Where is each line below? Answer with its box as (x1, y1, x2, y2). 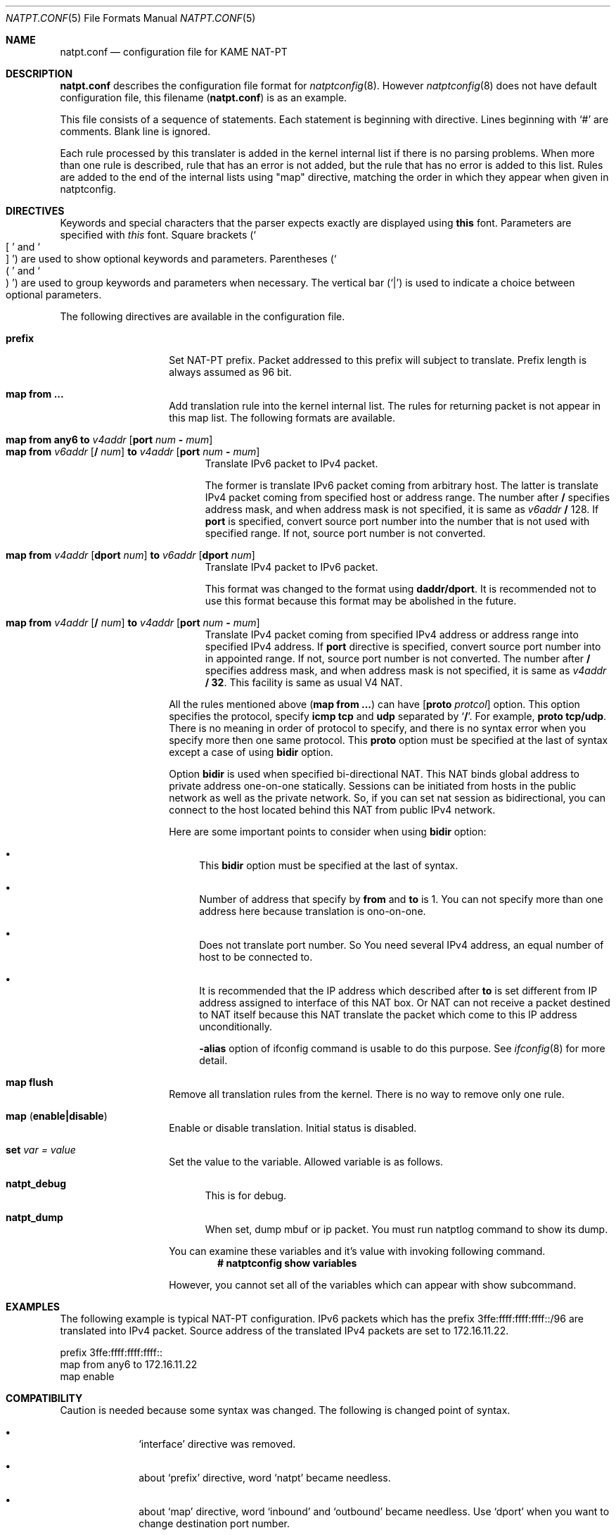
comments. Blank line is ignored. (60, 125, 211, 137)
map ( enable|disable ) (6, 1110, 108, 1122)
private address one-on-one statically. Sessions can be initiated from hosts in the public (169, 780, 577, 792)
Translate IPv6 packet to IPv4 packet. (205, 457, 378, 469)
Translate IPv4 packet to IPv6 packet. (205, 561, 378, 573)
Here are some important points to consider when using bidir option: (169, 826, 487, 838)
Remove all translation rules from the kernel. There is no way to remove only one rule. (169, 1088, 565, 1100)
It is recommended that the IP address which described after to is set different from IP (199, 985, 598, 997)
